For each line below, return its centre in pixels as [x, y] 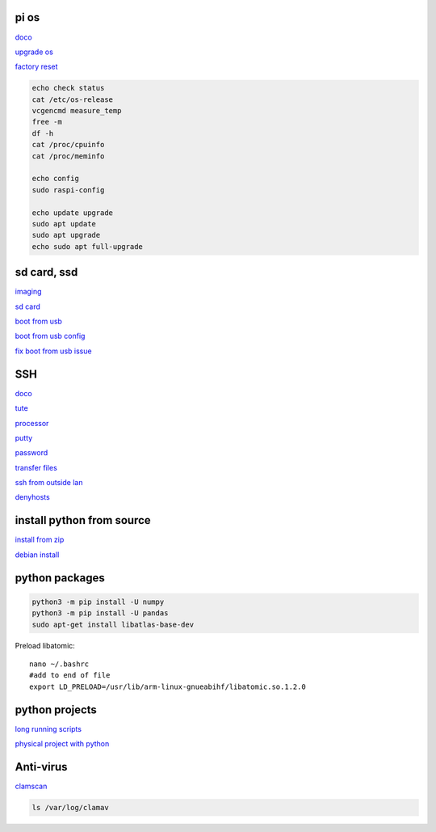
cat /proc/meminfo [68, 156]
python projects [56, 710]
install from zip [40, 540]
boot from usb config [50, 336]
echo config [56, 179]
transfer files [36, 467]
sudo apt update [64, 224]
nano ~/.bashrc [59, 664]
